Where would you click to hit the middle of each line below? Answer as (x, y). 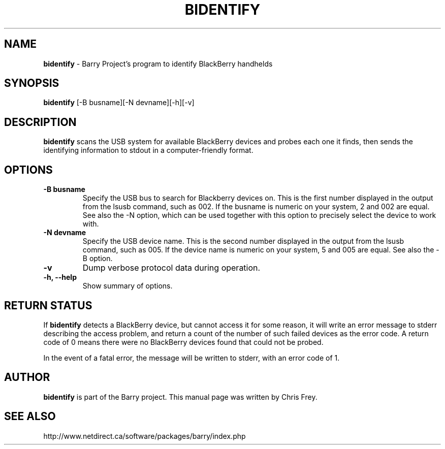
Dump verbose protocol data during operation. (171, 268)
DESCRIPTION (40, 122)
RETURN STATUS (48, 305)
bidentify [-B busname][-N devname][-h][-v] (119, 103)
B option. (98, 259)
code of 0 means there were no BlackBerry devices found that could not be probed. (183, 342)
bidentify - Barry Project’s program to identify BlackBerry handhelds (158, 63)
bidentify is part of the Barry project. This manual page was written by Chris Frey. (180, 397)
